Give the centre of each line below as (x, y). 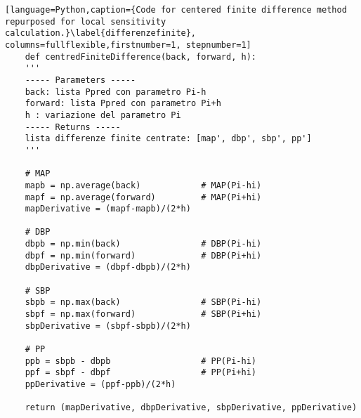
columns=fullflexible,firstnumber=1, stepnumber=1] (128, 45)
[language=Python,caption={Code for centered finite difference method (176, 10)
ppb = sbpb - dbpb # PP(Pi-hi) (140, 361)
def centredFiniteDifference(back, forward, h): (140, 57)
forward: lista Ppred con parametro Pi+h (123, 104)
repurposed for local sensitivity (86, 21)
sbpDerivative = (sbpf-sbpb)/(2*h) (108, 326)
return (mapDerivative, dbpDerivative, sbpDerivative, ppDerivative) (191, 408)
